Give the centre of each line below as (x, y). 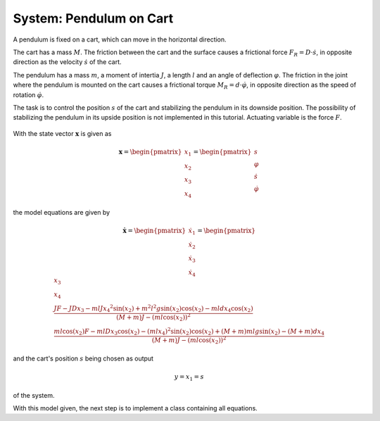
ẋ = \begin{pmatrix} (154, 230)
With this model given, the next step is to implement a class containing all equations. (135, 408)
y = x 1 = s (189, 377)
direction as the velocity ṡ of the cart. (67, 62)
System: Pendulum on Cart (93, 18)
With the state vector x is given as (62, 133)
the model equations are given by (62, 212)
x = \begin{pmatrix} (150, 152)
